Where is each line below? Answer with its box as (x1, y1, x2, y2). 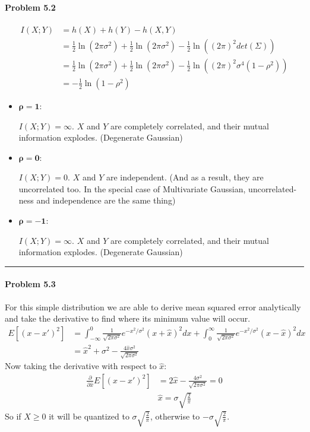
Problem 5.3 (5, 278, 56, 290)
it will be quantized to (49, 409, 129, 422)
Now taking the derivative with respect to (5, 360, 157, 372)
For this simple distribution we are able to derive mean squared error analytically (5, 300, 301, 313)
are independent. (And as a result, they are (106, 171, 264, 183)
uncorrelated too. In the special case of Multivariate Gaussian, (18, 182, 246, 195)
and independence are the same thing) (36, 194, 176, 207)
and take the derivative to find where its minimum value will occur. (5, 312, 251, 325)
